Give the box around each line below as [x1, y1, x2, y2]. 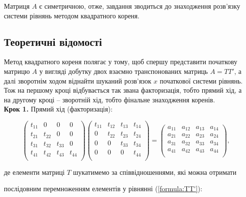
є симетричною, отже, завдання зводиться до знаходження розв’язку [39, 1, 241, 11]
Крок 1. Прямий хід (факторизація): [4, 104, 113, 114]
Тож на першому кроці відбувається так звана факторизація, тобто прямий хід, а [4, 85, 242, 95]
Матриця [4, 1, 30, 11]
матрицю [4, 66, 30, 76]
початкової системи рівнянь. [160, 75, 243, 85]
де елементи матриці [4, 167, 65, 177]
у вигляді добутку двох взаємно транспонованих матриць [39, 66, 208, 76]
